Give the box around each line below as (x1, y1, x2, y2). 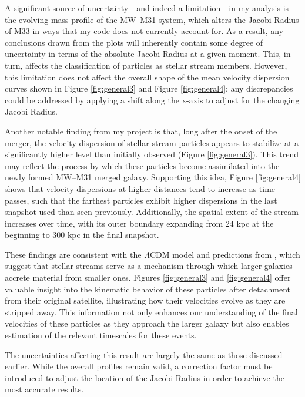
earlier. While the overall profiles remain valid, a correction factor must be (5, 360, 273, 372)
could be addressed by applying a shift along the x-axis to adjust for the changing (5, 93, 300, 106)
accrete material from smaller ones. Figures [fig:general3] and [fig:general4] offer (5, 271, 291, 284)
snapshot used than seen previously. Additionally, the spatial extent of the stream (5, 206, 299, 218)
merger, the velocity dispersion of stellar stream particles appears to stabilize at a (5, 136, 299, 149)
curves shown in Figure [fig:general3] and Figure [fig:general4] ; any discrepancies (5, 82, 293, 95)
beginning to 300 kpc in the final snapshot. (5, 228, 159, 241)
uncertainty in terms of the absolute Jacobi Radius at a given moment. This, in (5, 48, 291, 60)
